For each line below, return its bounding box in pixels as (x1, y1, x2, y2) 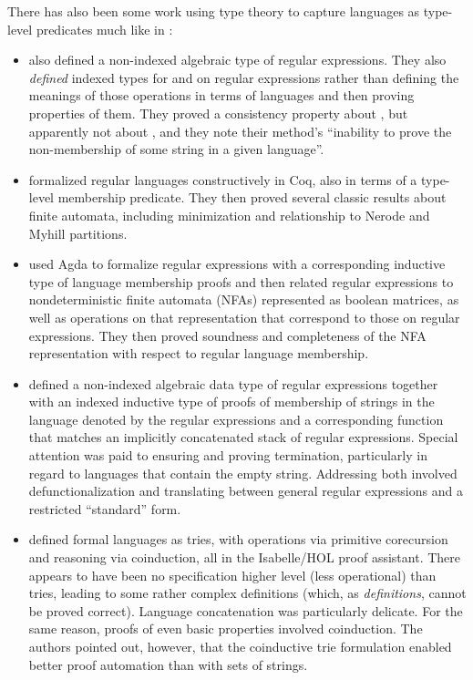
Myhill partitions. (28, 223, 128, 242)
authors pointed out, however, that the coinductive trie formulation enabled (28, 637, 452, 655)
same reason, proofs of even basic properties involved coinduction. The (28, 619, 423, 638)
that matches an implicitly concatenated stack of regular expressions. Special (28, 428, 458, 447)
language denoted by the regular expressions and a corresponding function (28, 409, 444, 428)
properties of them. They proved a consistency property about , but (28, 103, 408, 122)
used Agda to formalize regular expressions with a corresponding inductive (28, 254, 446, 273)
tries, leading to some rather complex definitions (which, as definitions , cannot (28, 583, 467, 603)
